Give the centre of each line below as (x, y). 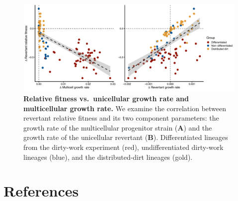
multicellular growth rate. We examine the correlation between (125, 108)
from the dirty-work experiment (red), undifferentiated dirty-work (123, 147)
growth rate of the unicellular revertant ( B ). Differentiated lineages (126, 137)
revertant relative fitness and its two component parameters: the (121, 118)
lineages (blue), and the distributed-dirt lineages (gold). (108, 157)
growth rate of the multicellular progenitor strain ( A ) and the (118, 127)
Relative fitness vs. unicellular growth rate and (106, 98)
